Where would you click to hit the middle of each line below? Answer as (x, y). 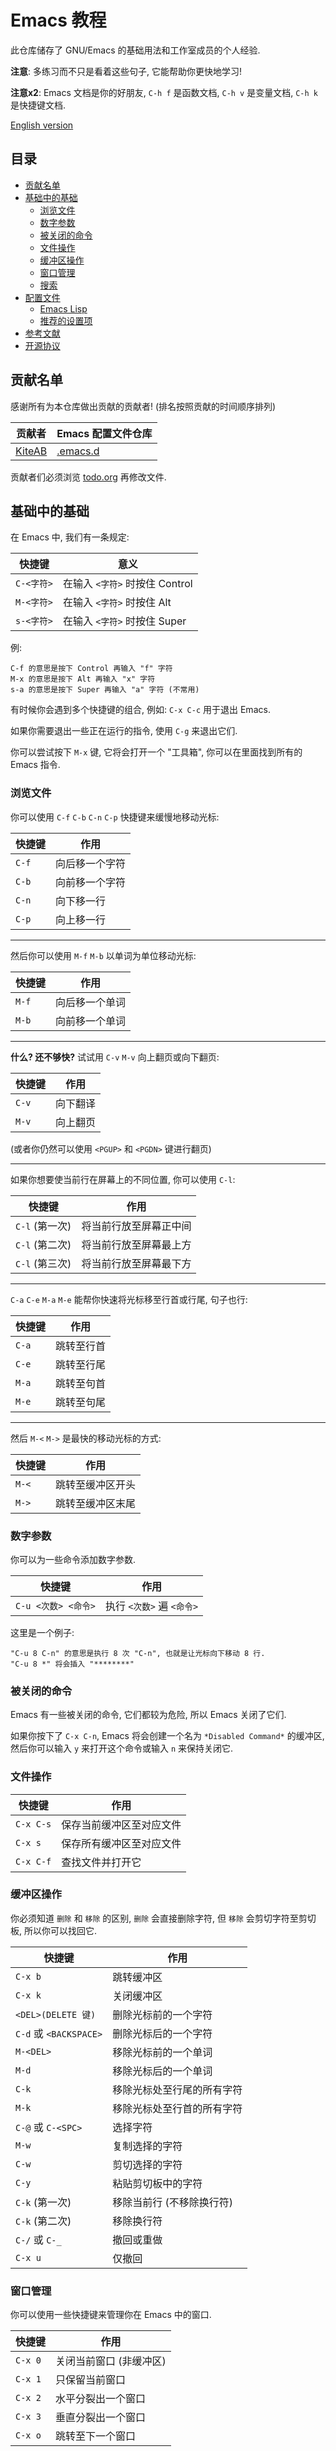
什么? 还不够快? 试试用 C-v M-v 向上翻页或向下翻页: (115, 1057)
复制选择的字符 (147, 2146)
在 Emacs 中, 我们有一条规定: (70, 537)
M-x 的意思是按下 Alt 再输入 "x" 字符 (83, 679)
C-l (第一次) (43, 1226)
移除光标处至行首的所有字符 (177, 2108)
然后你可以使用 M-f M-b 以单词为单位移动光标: (103, 955)
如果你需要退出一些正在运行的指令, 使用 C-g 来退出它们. (124, 731)
